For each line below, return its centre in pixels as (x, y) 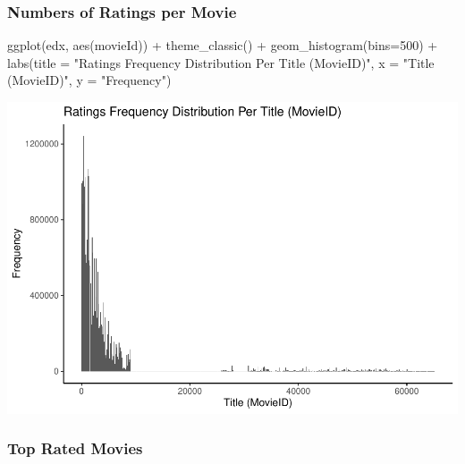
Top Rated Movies (75, 448)
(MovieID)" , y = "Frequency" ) (89, 80)
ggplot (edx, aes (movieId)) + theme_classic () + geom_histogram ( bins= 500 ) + (223, 45)
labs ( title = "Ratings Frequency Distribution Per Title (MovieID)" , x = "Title (221, 62)
